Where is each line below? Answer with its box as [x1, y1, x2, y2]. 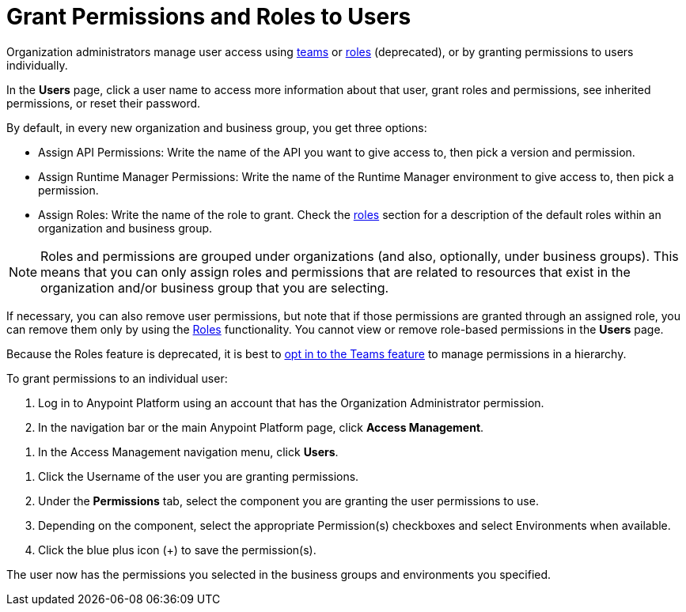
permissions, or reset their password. [6, 96, 201, 110]
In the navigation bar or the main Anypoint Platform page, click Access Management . [38, 420, 484, 434]
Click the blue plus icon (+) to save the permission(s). [38, 542, 316, 557]
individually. [6, 58, 68, 72]
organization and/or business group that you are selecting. [40, 279, 389, 296]
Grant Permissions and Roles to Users [6, 3, 411, 30]
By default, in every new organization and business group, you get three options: [6, 120, 427, 134]
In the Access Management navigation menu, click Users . [38, 444, 339, 459]
